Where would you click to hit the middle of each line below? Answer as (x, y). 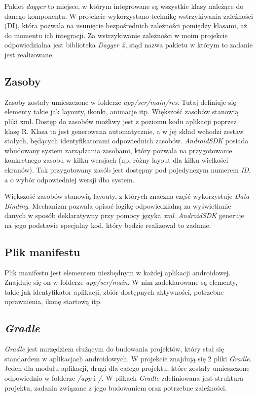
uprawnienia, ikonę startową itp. (53, 301)
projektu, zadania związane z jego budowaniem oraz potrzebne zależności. (116, 387)
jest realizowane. (29, 54)
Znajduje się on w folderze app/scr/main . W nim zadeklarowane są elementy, (121, 282)
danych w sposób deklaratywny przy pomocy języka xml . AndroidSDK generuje (124, 215)
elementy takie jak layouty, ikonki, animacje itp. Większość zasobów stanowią (122, 111)
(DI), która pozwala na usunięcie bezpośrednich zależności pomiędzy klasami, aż (126, 25)
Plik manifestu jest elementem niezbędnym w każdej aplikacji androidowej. (118, 272)
